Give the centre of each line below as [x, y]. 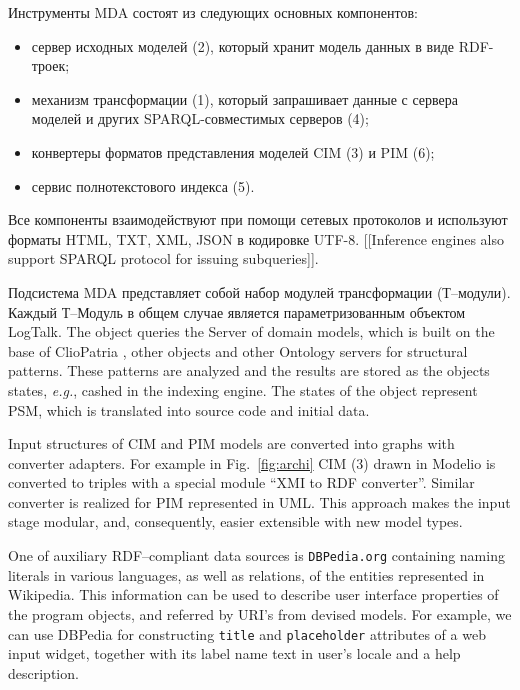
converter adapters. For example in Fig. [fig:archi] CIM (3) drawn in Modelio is [252, 462]
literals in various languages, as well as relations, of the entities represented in [246, 574]
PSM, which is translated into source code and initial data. [189, 409]
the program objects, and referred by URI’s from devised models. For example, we [260, 613]
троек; [50, 65]
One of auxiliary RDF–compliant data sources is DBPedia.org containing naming [256, 555]
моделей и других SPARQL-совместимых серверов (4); [200, 118]
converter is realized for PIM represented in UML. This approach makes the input [259, 501]
